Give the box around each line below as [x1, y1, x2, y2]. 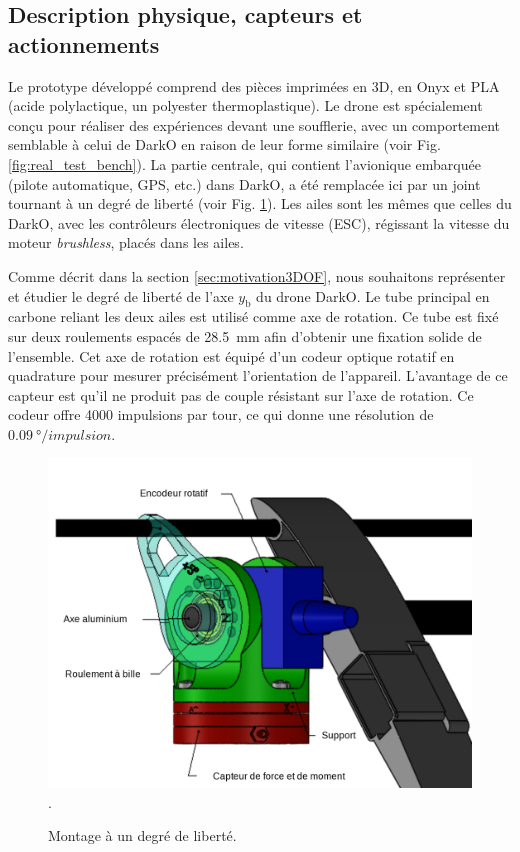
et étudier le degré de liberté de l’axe [8, 285, 234, 306]
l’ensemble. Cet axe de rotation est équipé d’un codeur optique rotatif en [8, 345, 455, 366]
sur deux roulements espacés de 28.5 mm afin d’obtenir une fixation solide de [8, 325, 482, 346]
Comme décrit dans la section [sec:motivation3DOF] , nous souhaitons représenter [8, 265, 506, 286]
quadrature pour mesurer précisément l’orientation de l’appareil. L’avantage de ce [8, 365, 508, 386]
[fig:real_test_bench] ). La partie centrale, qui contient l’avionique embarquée [8, 153, 481, 174]
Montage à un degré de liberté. [48, 825, 237, 846]
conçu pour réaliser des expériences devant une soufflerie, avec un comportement [8, 114, 501, 135]
